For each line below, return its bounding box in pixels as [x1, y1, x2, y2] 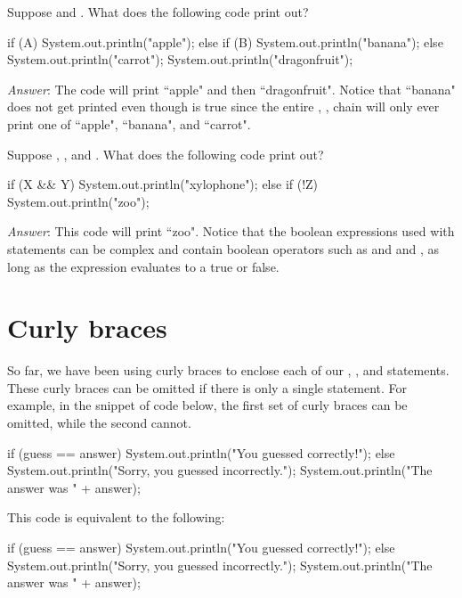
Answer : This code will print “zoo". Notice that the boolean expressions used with [7, 222, 455, 241]
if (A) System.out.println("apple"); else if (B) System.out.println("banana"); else [7, 32, 443, 51]
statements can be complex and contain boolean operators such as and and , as [7, 239, 440, 258]
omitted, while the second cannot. [7, 414, 191, 432]
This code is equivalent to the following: [7, 508, 225, 527]
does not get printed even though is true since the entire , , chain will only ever [7, 97, 440, 116]
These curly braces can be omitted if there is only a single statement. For [7, 378, 408, 397]
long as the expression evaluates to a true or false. [7, 257, 280, 275]
